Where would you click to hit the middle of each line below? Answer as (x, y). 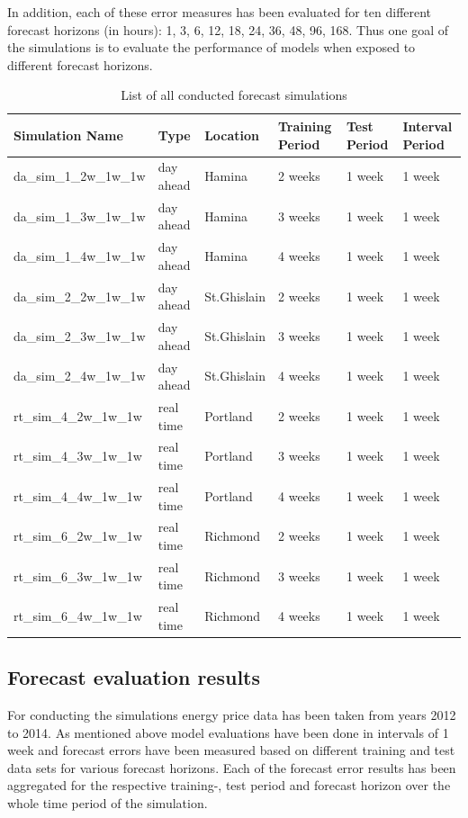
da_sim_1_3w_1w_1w (80, 216)
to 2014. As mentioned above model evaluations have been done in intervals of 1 (228, 732)
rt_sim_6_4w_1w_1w (78, 616)
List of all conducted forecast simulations (234, 95)
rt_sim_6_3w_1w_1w (78, 575)
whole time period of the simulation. (108, 803)
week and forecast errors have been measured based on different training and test (231, 750)
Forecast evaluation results (134, 677)
